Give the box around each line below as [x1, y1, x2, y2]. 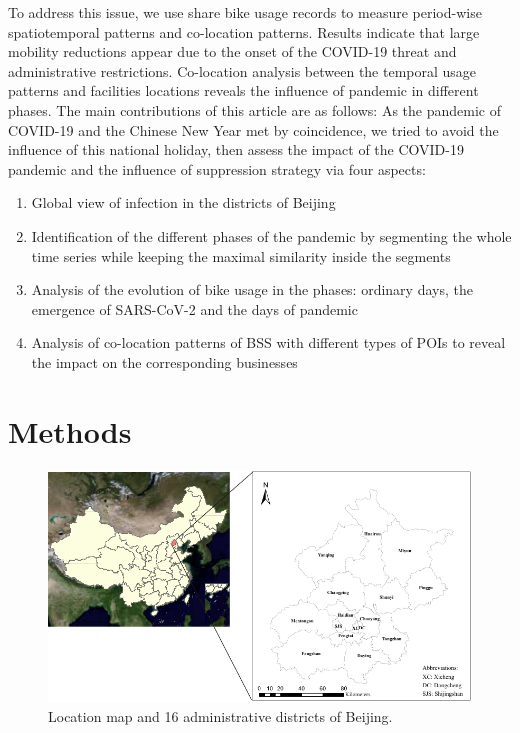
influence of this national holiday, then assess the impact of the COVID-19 [8, 139, 464, 160]
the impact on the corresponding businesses [31, 351, 298, 372]
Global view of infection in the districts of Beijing [31, 192, 336, 213]
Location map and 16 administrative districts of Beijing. [48, 705, 393, 726]
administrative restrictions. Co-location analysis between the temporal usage [8, 60, 477, 81]
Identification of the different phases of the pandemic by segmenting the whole [31, 225, 512, 246]
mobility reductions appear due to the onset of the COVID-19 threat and [8, 41, 457, 62]
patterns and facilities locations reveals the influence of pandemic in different [8, 80, 479, 101]
